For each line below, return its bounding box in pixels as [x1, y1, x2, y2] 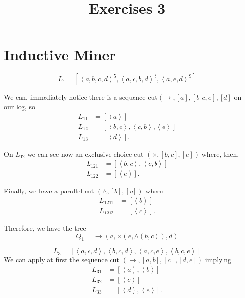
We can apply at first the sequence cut [4, 255, 119, 265]
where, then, [201, 149, 239, 159]
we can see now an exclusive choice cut [27, 149, 144, 159]
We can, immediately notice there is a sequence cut [4, 92, 157, 102]
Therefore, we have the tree [4, 222, 86, 233]
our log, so [4, 101, 35, 111]
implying [205, 255, 232, 265]
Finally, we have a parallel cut [4, 186, 94, 196]
